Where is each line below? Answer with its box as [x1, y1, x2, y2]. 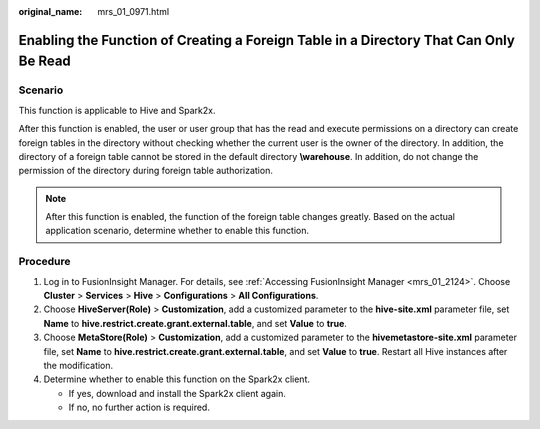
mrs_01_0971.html [97, 6, 170, 17]
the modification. [43, 359, 114, 371]
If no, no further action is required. [68, 401, 210, 414]
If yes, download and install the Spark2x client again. [68, 387, 287, 399]
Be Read [18, 53, 72, 70]
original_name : [18, 6, 83, 17]
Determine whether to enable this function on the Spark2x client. [43, 373, 310, 385]
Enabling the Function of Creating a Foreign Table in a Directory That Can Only [18, 31, 515, 49]
